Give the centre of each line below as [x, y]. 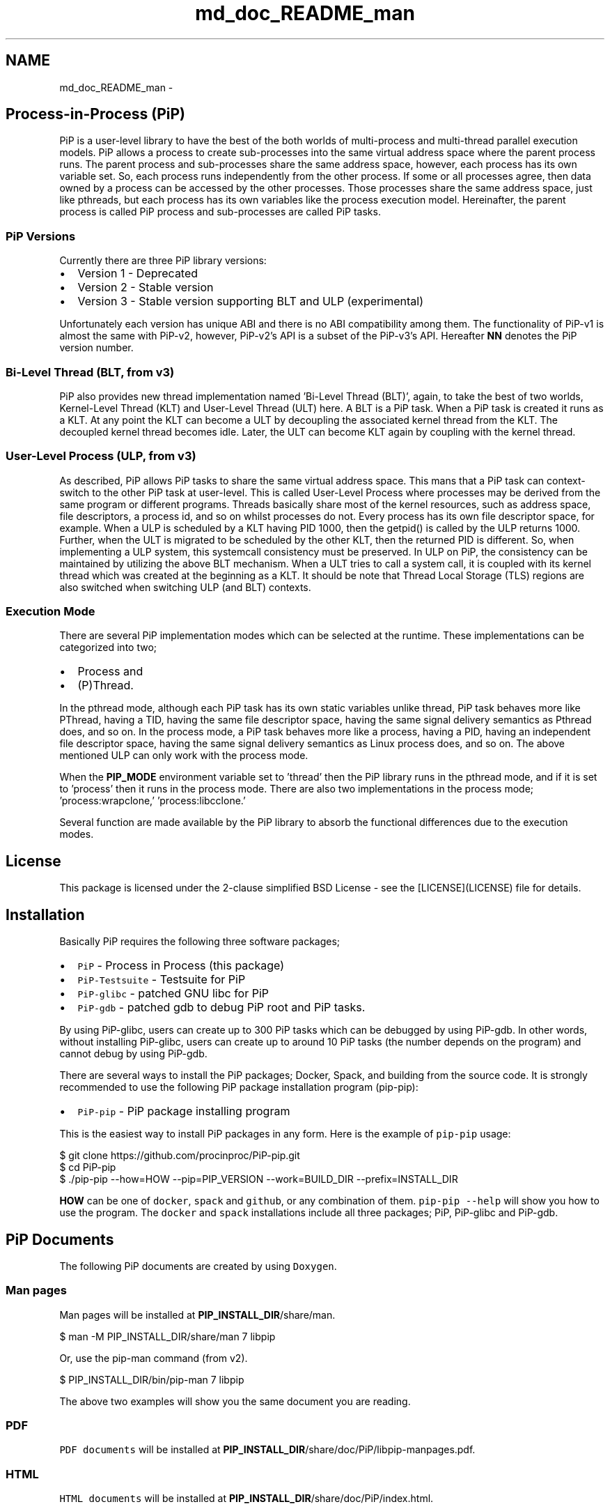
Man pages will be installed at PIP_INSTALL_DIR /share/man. [197, 1315]
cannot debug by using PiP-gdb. [133, 1054]
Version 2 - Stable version [146, 288]
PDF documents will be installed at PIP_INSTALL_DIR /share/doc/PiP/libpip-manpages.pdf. [267, 1450]
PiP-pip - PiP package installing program [184, 1111]
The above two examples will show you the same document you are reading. [235, 1401]
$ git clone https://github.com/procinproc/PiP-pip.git [180, 1156]
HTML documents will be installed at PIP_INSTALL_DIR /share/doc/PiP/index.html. [247, 1499]
